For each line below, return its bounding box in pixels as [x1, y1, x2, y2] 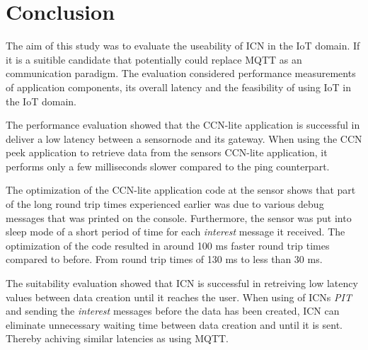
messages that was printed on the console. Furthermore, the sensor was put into [6, 210, 352, 225]
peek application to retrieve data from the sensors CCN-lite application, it [6, 145, 328, 160]
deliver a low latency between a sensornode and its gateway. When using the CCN [6, 131, 362, 146]
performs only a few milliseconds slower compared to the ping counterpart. [6, 158, 330, 173]
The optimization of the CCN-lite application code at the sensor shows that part [6, 182, 356, 197]
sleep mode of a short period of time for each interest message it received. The [6, 224, 345, 239]
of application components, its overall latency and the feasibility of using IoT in [6, 79, 352, 94]
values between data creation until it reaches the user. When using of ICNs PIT [6, 289, 352, 304]
